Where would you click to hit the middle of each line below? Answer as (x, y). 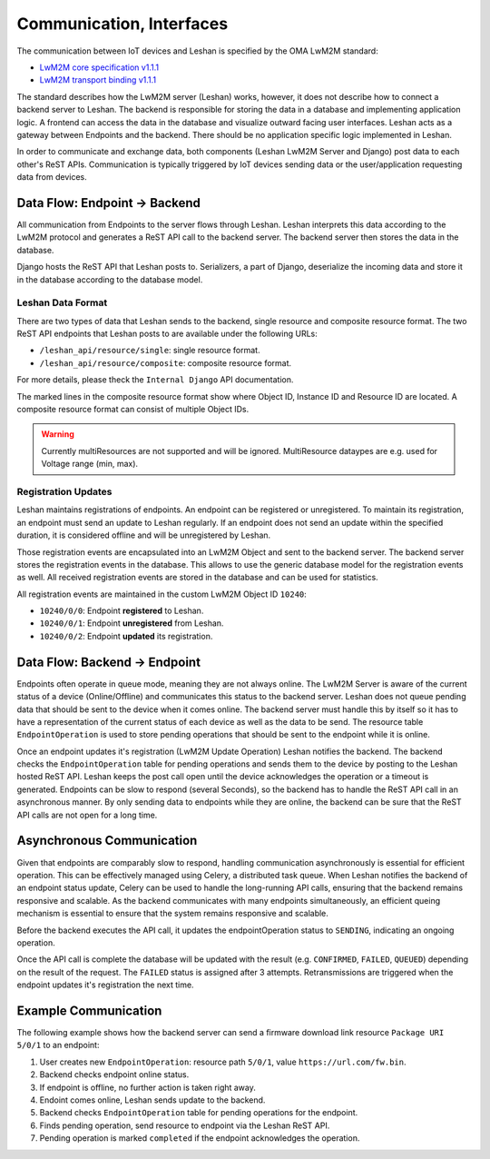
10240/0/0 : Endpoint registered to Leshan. (122, 611)
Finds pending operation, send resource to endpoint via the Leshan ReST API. (185, 1125)
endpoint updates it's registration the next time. (105, 985)
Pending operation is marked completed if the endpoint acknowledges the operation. (200, 1138)
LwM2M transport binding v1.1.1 (98, 80)
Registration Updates (64, 491)
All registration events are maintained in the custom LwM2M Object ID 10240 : (162, 594)
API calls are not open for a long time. (87, 815)
